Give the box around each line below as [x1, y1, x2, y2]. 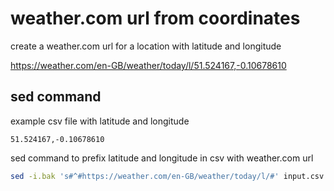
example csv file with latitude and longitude [10, 115, 190, 127]
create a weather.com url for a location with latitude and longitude [10, 40, 282, 52]
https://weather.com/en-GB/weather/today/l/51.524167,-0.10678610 [10, 59, 287, 71]
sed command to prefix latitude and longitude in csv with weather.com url [10, 152, 314, 164]
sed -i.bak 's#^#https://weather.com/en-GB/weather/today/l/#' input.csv [10, 171, 325, 181]
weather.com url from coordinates [10, 7, 301, 30]
